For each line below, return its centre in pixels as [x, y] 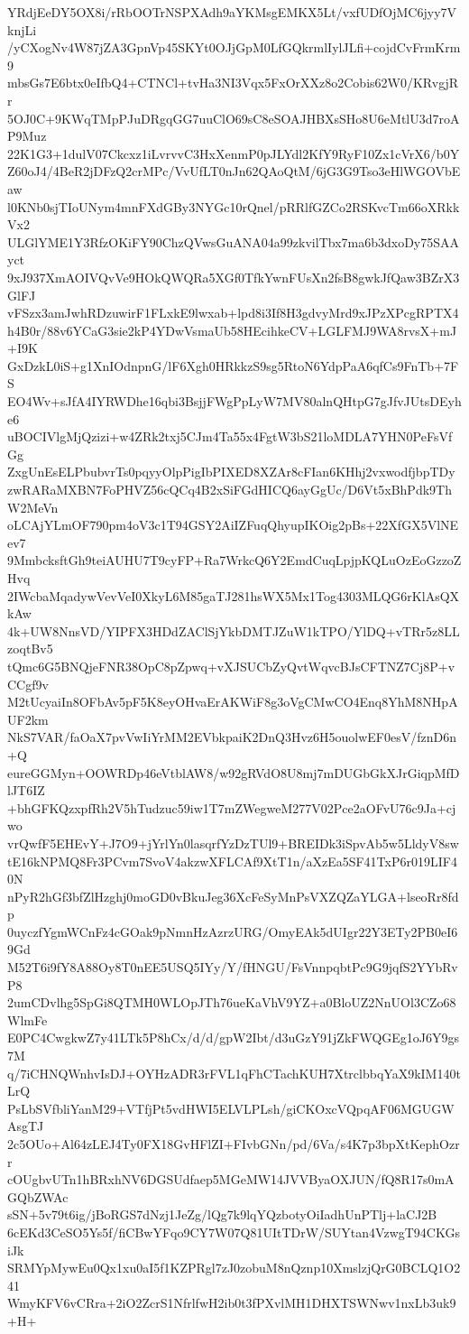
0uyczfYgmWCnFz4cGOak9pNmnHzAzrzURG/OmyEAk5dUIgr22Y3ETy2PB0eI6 [233, 931]
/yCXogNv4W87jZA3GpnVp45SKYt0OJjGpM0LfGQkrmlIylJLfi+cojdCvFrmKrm [234, 47]
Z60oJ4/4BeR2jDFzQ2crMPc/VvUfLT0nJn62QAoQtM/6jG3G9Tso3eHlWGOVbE [234, 171]
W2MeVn [33, 507]
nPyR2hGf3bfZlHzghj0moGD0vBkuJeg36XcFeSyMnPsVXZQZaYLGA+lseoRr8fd [233, 896]
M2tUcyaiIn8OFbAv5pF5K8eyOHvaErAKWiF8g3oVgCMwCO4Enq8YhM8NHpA [233, 702]
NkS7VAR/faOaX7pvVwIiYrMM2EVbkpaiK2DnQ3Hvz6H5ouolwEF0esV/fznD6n [232, 737]
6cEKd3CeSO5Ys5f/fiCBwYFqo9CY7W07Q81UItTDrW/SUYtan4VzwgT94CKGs [234, 1232]
